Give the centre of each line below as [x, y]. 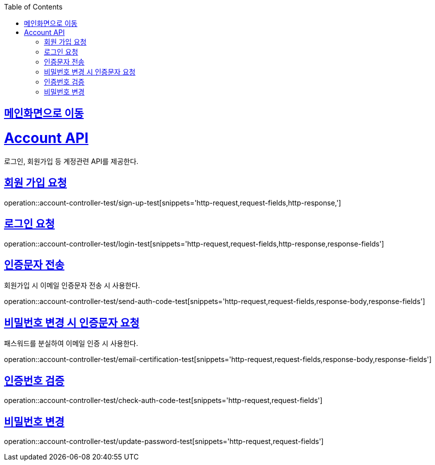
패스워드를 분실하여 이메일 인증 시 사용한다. [71, 343]
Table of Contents [33, 7]
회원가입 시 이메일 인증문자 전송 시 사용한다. [72, 285]
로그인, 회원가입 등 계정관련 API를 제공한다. [71, 161]
